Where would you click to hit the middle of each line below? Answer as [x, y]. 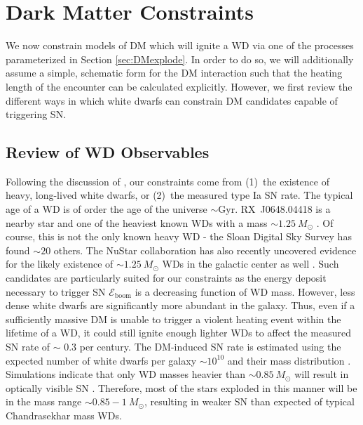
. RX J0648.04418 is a [283, 209]
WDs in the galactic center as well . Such [251, 264]
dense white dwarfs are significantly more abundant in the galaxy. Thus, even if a [180, 305]
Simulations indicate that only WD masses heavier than [125, 374]
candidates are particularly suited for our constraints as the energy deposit [166, 278]
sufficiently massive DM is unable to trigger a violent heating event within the [173, 319]
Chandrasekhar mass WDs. [64, 415]
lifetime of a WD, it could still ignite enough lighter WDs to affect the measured [179, 333]
